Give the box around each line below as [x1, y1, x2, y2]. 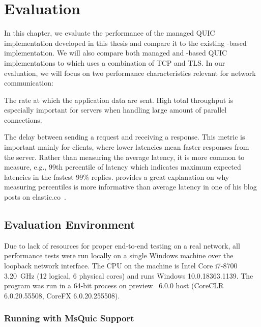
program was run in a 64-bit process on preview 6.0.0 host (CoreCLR [4, 280, 224, 291]
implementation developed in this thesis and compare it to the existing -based [4, 37, 247, 48]
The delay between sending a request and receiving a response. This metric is [4, 131, 245, 142]
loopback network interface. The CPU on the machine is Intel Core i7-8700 [4, 260, 238, 271]
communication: [4, 77, 53, 88]
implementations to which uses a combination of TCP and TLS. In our [4, 57, 225, 68]
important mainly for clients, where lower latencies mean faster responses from [4, 142, 249, 152]
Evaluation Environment [4, 216, 135, 232]
